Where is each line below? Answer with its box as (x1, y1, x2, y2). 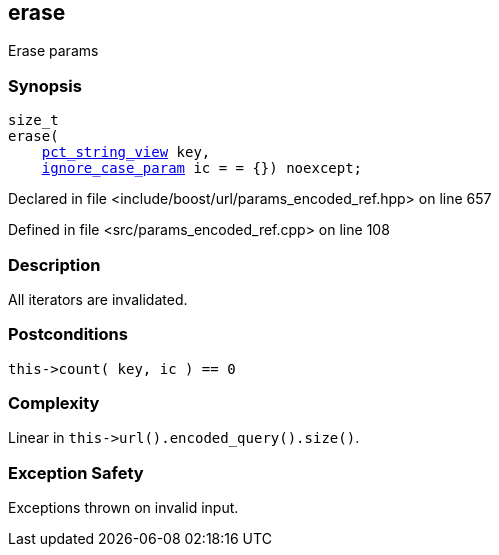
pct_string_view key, (41, 144, 211, 161)
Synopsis (8, 75, 82, 96)
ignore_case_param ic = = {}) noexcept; (41, 160, 363, 177)
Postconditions (8, 324, 128, 345)
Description (8, 254, 101, 275)
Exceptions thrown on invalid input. (8, 499, 239, 517)
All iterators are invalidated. (8, 290, 188, 308)
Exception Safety (8, 462, 144, 483)
